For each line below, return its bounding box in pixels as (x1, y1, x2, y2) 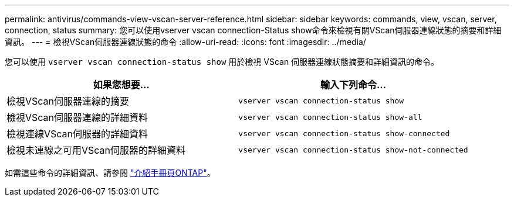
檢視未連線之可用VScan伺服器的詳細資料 (6, 144, 186, 156)
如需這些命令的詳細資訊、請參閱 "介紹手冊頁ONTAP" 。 (5, 168, 215, 178)
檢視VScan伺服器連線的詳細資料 (6, 112, 148, 123)
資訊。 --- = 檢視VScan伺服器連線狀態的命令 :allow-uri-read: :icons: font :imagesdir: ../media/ (5, 37, 366, 47)
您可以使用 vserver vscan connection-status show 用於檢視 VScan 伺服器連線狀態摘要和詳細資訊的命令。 (5, 57, 439, 67)
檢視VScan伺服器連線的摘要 (6, 95, 130, 107)
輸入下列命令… (320, 79, 387, 91)
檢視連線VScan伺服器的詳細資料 (6, 128, 148, 140)
